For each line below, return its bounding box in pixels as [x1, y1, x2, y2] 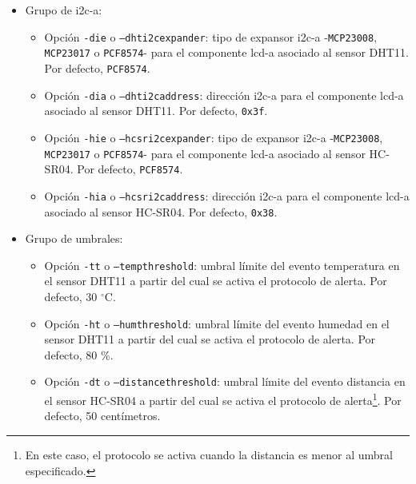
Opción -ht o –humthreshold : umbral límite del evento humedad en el [44, 315, 390, 331]
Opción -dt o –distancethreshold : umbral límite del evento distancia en [44, 373, 406, 390]
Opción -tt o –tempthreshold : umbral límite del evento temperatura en [44, 256, 400, 273]
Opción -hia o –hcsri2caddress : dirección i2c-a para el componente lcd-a [44, 187, 410, 204]
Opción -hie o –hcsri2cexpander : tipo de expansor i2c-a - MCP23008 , [44, 129, 383, 145]
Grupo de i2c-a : [25, 2, 102, 18]
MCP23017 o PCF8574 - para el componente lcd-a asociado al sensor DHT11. [44, 44, 409, 61]
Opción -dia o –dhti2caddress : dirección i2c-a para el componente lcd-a [44, 86, 404, 103]
